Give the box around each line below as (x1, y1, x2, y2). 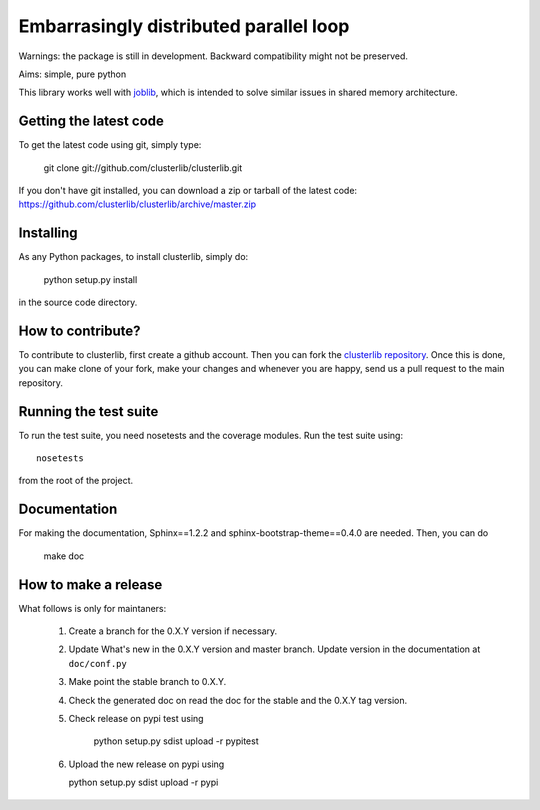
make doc (43, 550, 85, 562)
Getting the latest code (18, 113, 165, 130)
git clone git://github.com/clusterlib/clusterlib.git (43, 161, 243, 174)
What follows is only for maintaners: (18, 602, 167, 614)
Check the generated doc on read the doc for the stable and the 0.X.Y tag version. (68, 694, 408, 706)
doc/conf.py (68, 658, 127, 669)
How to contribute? (18, 322, 141, 339)
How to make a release (18, 576, 163, 593)
